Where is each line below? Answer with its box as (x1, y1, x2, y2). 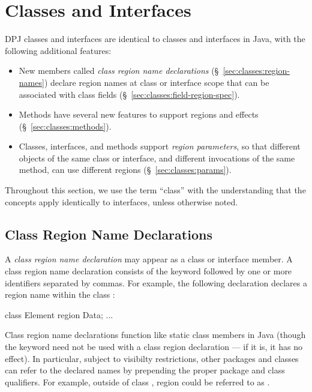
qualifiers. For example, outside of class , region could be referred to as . (5, 375, 270, 388)
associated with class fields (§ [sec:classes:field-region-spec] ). (19, 88, 240, 100)
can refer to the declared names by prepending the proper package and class (5, 364, 285, 376)
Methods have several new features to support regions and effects (19, 108, 259, 121)
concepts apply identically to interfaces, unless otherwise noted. (5, 195, 238, 208)
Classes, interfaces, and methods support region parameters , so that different (19, 140, 301, 152)
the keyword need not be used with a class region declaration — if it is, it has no (5, 340, 302, 353)
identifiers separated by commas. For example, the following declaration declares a (5, 276, 307, 289)
